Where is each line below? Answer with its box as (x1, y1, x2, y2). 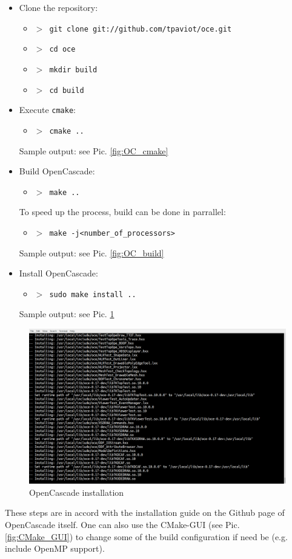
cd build (49, 86, 84, 95)
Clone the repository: (19, 1, 98, 13)
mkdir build (49, 65, 98, 74)
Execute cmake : (19, 103, 76, 116)
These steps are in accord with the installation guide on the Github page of (5, 506, 285, 519)
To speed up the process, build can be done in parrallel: (19, 205, 226, 218)
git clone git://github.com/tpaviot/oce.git (49, 24, 232, 33)
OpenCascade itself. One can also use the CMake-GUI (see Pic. (5, 518, 240, 530)
